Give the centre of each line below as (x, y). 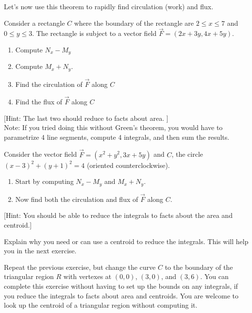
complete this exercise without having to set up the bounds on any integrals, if (121, 286)
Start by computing (44, 181)
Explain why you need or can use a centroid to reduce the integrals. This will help (126, 241)
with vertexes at (87, 276)
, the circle (187, 154)
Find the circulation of (49, 84)
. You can (214, 276)
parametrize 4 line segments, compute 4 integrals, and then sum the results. (117, 137)
